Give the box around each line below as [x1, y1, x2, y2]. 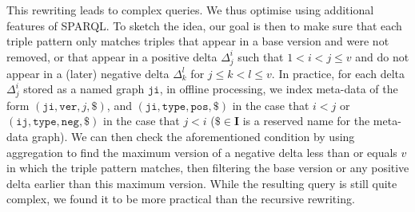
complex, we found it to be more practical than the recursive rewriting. [6, 190, 355, 207]
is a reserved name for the [242, 112, 370, 129]
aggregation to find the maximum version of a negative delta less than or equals [6, 143, 397, 160]
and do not [355, 48, 409, 65]
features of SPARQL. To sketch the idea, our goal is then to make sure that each [6, 17, 402, 33]
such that [237, 48, 284, 65]
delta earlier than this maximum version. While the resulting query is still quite [6, 175, 397, 191]
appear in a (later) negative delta [6, 65, 170, 81]
